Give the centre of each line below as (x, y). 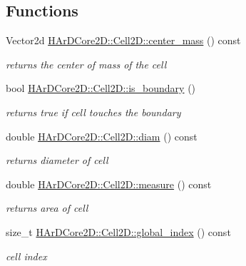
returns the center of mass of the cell (86, 64)
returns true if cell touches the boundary (93, 112)
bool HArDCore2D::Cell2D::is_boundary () (101, 88)
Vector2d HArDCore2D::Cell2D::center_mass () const (123, 40)
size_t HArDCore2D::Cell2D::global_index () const (118, 231)
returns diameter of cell (57, 160)
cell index (26, 256)
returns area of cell (47, 208)
